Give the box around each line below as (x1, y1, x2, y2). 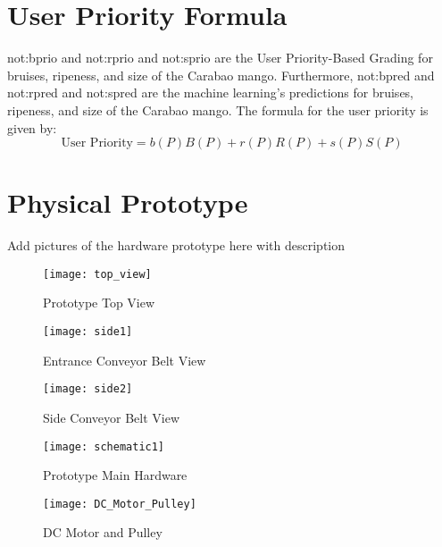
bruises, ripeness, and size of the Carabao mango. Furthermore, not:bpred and (7, 65, 435, 84)
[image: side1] (43, 325, 133, 339)
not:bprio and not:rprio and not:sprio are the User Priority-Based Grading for (7, 48, 433, 67)
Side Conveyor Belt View (43, 408, 180, 426)
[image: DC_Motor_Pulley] (43, 497, 196, 510)
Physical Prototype (7, 184, 248, 221)
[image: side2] (43, 383, 133, 396)
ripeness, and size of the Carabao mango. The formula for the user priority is (7, 100, 429, 119)
